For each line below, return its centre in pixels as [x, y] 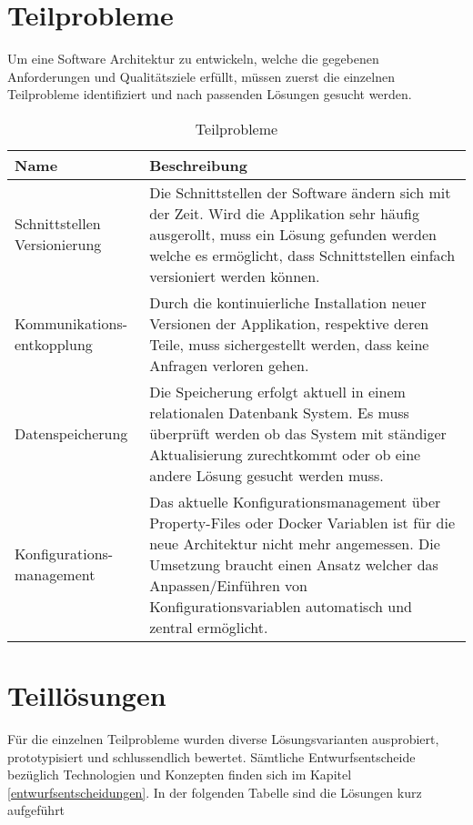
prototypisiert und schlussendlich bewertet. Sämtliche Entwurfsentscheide [211, 756]
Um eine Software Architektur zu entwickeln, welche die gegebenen [193, 59]
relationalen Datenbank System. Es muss [279, 412]
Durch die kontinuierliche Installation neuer [288, 302]
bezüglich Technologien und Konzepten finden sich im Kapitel [180, 775]
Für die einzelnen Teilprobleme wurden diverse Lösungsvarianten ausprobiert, [223, 739]
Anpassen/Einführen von [229, 585]
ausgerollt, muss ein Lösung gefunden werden [293, 234]
